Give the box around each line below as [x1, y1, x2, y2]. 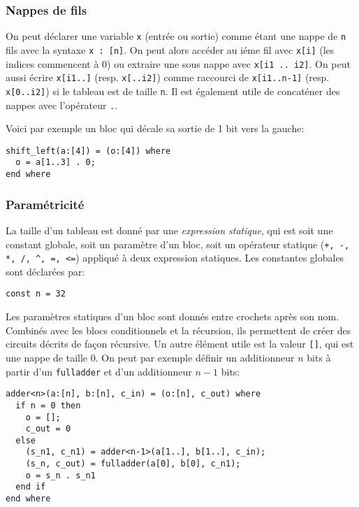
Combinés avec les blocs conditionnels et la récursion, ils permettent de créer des [6, 322, 351, 337]
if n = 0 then [15, 400, 81, 410]
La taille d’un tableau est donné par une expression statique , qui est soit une [6, 222, 333, 237]
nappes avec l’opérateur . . [6, 97, 118, 112]
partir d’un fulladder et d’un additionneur [6, 364, 192, 378]
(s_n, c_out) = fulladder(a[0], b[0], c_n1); [25, 459, 241, 469]
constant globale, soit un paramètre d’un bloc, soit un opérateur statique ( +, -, [6, 236, 350, 251]
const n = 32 [6, 289, 66, 299]
